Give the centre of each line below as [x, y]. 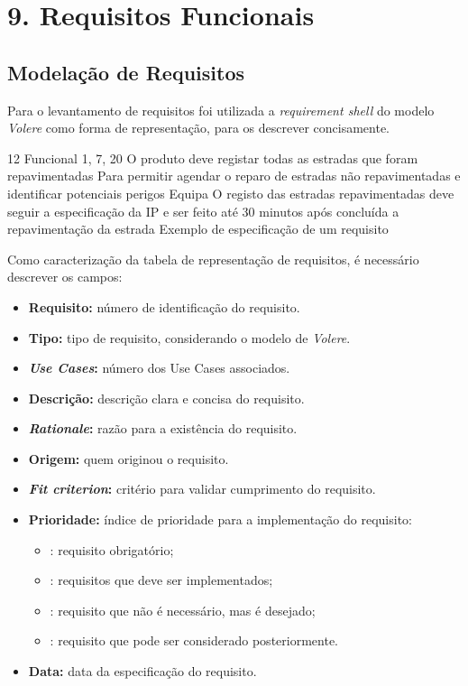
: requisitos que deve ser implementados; [161, 580]
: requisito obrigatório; [112, 549]
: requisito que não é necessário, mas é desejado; [183, 610]
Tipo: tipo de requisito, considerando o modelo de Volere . [189, 337]
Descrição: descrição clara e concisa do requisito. [166, 398]
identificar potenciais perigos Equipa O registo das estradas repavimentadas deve [231, 193]
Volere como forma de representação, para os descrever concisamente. [198, 128]
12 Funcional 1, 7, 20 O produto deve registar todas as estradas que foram [213, 158]
